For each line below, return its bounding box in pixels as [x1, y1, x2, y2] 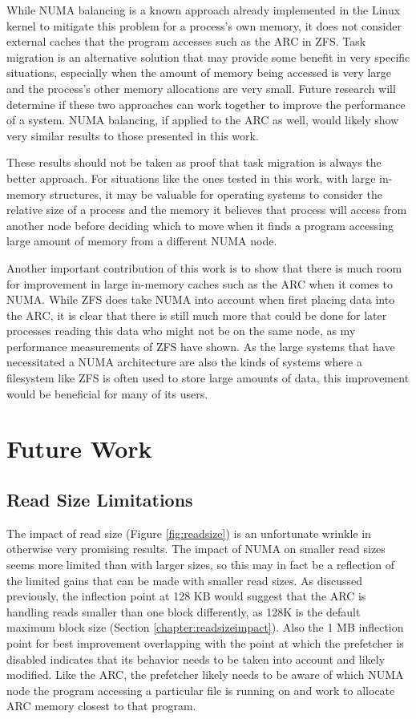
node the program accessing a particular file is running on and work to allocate [6, 681, 395, 698]
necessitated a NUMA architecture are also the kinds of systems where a [6, 353, 362, 370]
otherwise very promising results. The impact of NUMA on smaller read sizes [6, 540, 386, 557]
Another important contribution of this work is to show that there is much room [6, 259, 402, 276]
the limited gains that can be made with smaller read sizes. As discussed [6, 572, 362, 588]
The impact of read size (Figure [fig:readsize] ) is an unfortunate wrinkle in [6, 524, 371, 541]
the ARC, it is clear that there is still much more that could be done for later [6, 306, 387, 323]
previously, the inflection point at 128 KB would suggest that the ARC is [6, 588, 366, 604]
